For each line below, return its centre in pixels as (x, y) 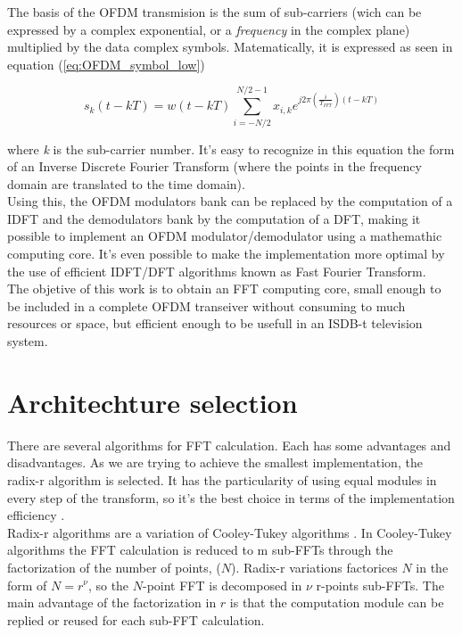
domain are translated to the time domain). (126, 183)
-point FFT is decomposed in (223, 585)
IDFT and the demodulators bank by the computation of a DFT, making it (214, 218)
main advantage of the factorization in (112, 602)
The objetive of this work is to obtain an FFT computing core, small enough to (224, 289)
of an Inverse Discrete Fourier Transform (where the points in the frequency (214, 166)
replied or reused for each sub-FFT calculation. (136, 619)
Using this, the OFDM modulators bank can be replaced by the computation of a (230, 201)
